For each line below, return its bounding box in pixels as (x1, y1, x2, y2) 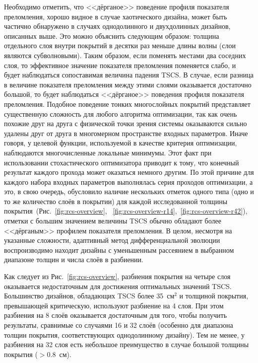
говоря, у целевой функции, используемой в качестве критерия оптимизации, (4, 138, 237, 148)
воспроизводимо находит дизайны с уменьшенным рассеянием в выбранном (4, 244, 234, 255)
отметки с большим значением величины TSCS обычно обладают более (4, 216, 221, 226)
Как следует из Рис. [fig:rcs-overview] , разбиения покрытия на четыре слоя (4, 271, 231, 282)
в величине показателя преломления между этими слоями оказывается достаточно (4, 79, 252, 89)
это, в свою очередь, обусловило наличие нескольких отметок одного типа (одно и (4, 186, 254, 197)
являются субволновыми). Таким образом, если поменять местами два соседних (4, 50, 246, 60)
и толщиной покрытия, (179, 290, 249, 301)
